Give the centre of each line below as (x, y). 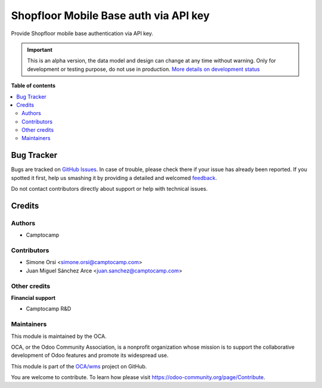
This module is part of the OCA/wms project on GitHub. (79, 366)
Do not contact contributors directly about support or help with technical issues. (109, 189)
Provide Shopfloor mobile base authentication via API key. (82, 33)
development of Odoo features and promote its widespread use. (90, 355)
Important (40, 49)
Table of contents (33, 86)
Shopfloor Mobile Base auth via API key (110, 15)
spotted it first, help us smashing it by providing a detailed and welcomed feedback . (114, 178)
